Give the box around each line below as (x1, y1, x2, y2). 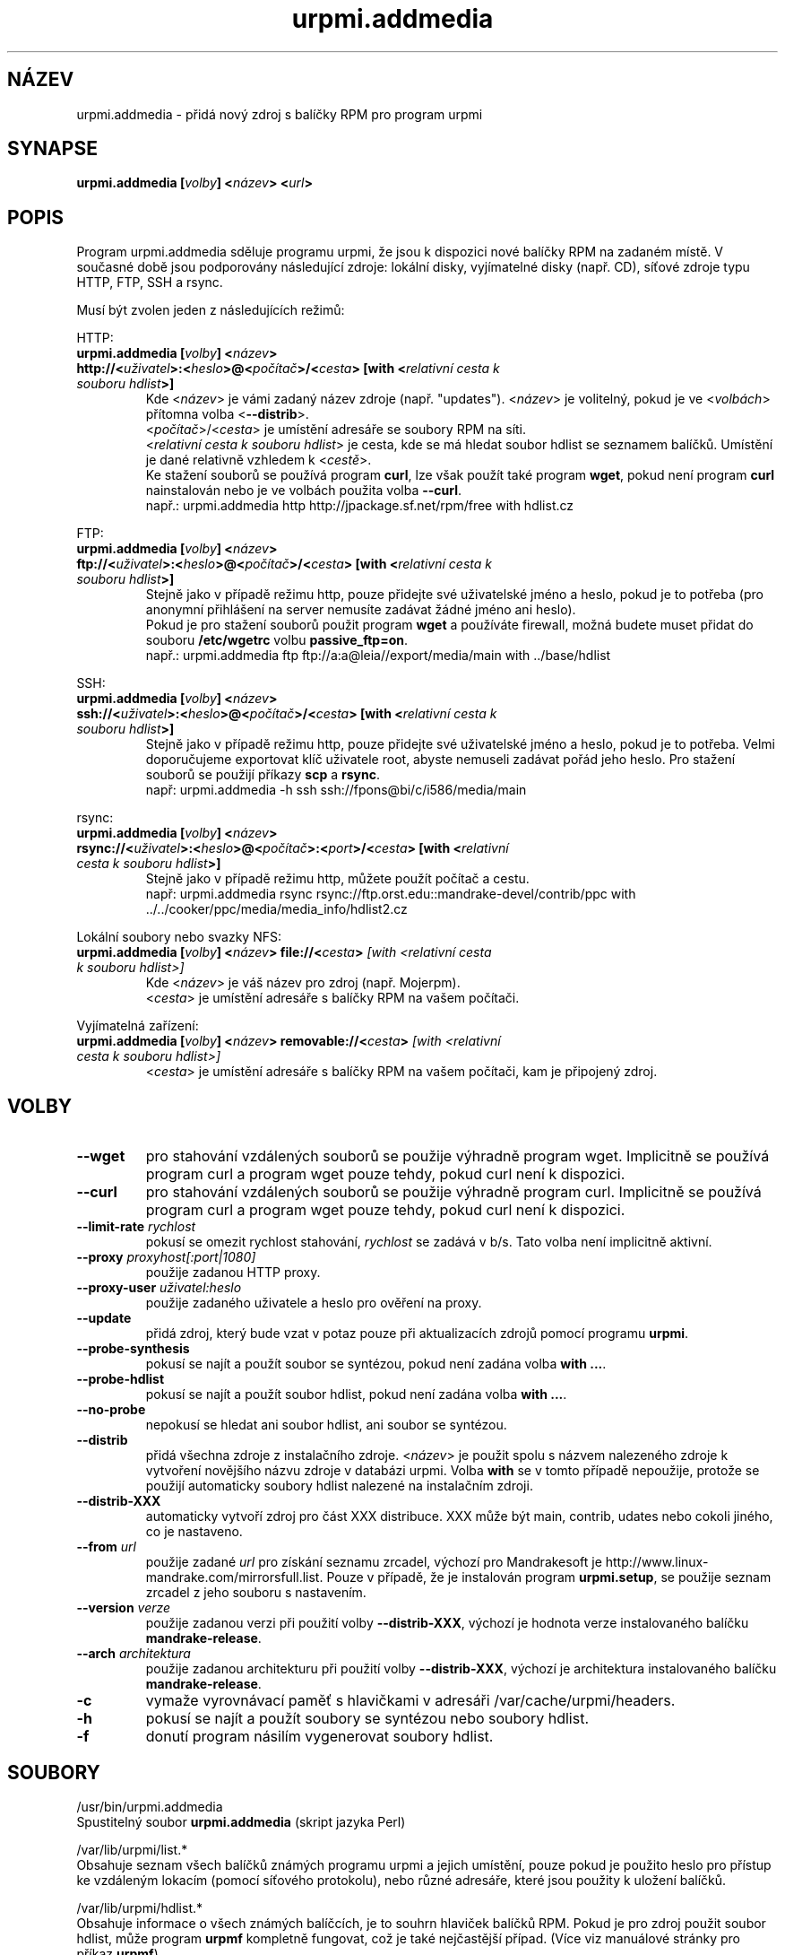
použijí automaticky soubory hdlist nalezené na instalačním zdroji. (145, 1478, 533, 1494)
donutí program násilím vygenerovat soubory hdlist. (145, 1727, 494, 1746)
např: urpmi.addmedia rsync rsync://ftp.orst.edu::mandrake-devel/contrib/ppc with (145, 886, 636, 902)
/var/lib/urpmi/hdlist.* (76, 1899, 203, 1916)
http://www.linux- (605, 1554, 709, 1570)
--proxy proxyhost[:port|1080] (76, 1249, 256, 1265)
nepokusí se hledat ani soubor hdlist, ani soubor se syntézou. (145, 1417, 507, 1433)
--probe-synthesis (76, 1341, 190, 1357)
